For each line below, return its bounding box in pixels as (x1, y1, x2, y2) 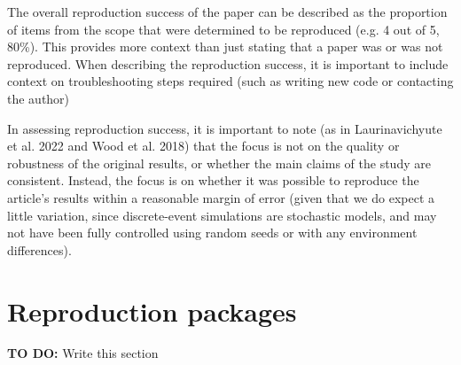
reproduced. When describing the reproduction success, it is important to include (7, 54, 449, 73)
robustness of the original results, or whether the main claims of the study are (7, 153, 431, 172)
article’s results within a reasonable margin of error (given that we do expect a (7, 188, 435, 206)
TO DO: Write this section (7, 344, 159, 362)
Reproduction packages (7, 292, 297, 329)
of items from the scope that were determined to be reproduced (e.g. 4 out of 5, (7, 19, 440, 38)
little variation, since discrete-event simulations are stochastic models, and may (7, 206, 437, 224)
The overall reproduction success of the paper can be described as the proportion (7, 3, 448, 20)
